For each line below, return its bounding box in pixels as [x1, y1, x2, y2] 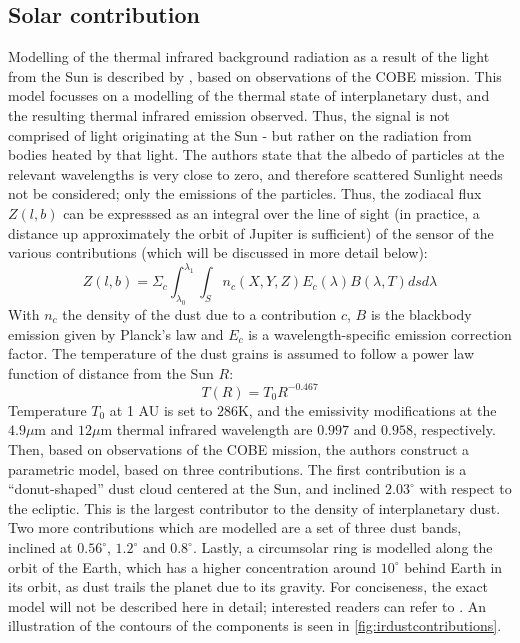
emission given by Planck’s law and [8, 323, 224, 344]
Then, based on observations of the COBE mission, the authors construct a [8, 439, 470, 460]
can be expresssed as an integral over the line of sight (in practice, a [63, 202, 480, 223]
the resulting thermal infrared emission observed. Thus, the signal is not [8, 104, 450, 125]
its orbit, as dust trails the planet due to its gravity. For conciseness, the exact [8, 576, 489, 597]
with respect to [419, 478, 512, 499]
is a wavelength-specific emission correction [248, 323, 512, 344]
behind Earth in [404, 556, 503, 577]
